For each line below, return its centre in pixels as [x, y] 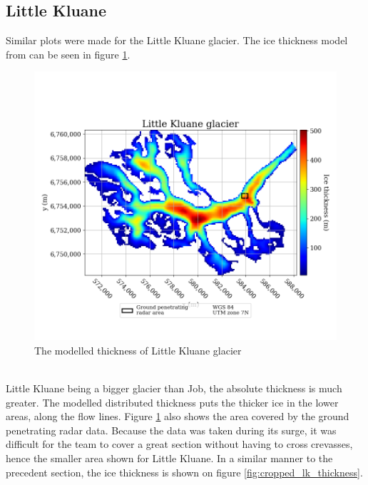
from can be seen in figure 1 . [68, 54]
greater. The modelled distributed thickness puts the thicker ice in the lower [172, 402]
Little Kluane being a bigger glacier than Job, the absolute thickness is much [174, 388]
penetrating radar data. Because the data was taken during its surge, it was [171, 430]
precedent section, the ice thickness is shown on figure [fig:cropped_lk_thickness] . [184, 472]
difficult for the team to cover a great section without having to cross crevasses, [179, 444]
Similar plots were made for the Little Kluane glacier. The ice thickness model [177, 40]
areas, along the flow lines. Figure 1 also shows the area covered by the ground [178, 416]
